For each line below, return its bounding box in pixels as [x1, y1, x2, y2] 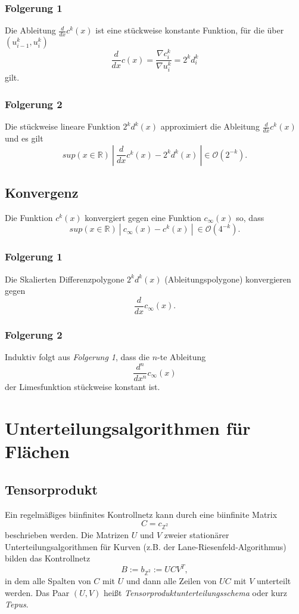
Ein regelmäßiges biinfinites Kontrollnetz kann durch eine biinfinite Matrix [5, 508, 278, 520]
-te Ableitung [157, 351, 206, 363]
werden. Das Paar [5, 586, 70, 598]
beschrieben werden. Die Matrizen [5, 528, 129, 541]
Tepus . [5, 598, 29, 610]
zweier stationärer [164, 528, 229, 541]
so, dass [236, 211, 264, 223]
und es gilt [5, 132, 43, 145]
